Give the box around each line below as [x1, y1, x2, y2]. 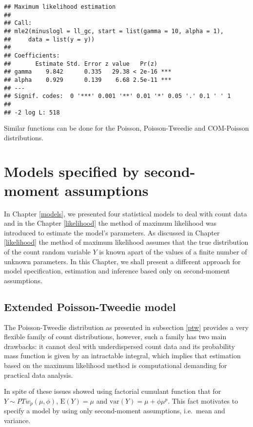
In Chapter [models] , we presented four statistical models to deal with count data [4, 208, 247, 218]
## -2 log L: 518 [4, 109, 60, 116]
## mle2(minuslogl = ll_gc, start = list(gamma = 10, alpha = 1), [4, 27, 224, 35]
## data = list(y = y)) [4, 36, 95, 43]
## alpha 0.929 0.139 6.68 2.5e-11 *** [4, 76, 172, 83]
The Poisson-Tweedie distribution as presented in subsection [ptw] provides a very [4, 322, 249, 332]
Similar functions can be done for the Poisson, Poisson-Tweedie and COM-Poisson [4, 123, 249, 133]
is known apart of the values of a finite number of [99, 247, 247, 257]
